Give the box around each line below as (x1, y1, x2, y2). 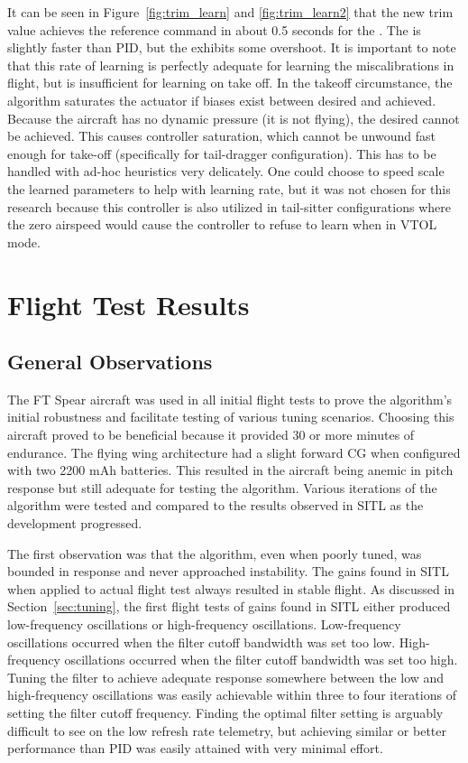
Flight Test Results (7, 285, 250, 322)
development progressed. (7, 514, 142, 533)
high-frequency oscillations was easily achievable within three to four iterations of (7, 685, 456, 704)
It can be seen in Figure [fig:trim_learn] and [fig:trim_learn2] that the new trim (7, 3, 454, 21)
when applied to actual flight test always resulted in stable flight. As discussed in (7, 579, 455, 598)
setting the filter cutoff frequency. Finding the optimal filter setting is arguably (7, 703, 444, 721)
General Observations (7, 348, 213, 376)
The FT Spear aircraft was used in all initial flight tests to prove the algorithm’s (7, 389, 453, 408)
